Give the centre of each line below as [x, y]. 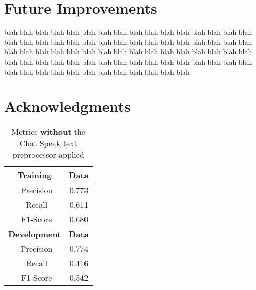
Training [34, 175]
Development [35, 234]
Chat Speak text [48, 143]
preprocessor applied [48, 155]
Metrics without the [48, 132]
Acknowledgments [67, 106]
